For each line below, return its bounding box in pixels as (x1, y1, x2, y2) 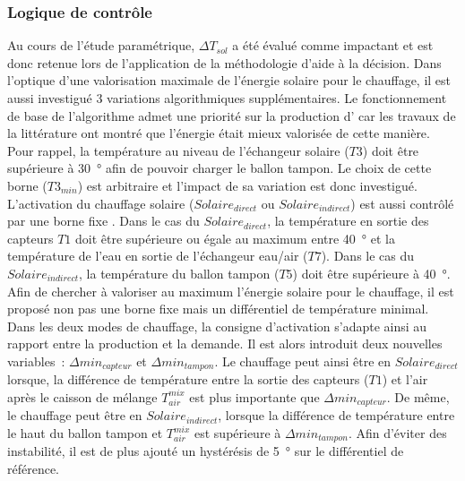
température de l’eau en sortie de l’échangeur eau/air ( (7, 246, 308, 265)
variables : (7, 351, 65, 370)
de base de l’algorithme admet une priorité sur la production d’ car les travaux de (7, 106, 456, 125)
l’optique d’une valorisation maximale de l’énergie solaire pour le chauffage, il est (7, 71, 452, 90)
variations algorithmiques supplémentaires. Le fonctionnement (107, 89, 447, 107)
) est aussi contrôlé (350, 193, 454, 212)
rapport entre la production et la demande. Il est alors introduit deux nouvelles (7, 334, 443, 353)
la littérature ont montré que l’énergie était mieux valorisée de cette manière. (7, 124, 430, 142)
